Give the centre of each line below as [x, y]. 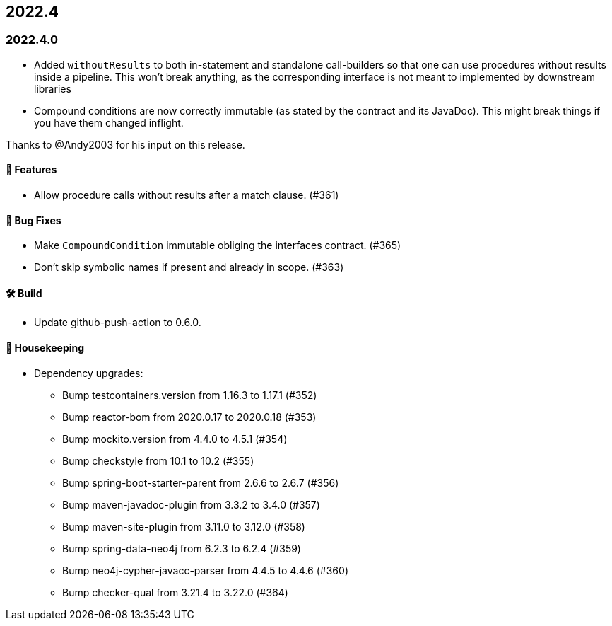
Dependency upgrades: [89, 373]
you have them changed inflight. [109, 122]
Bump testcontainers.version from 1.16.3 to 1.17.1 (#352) [190, 395]
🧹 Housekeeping [45, 348]
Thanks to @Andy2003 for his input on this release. [125, 144]
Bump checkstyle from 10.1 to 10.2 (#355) [158, 460]
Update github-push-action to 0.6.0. [118, 323]
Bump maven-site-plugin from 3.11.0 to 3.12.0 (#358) [184, 526]
